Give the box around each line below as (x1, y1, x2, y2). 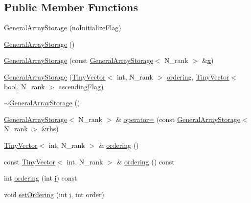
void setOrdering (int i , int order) (4, 189, 104, 199)
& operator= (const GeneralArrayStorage (115, 114, 240, 124)
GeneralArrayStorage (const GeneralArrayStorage (4, 55, 153, 65)
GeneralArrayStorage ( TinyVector (4, 71, 106, 81)
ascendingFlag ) (58, 81, 104, 91)
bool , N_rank (4, 81, 45, 91)
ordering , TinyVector (166, 71, 229, 81)
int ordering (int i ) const (4, 173, 77, 183)
